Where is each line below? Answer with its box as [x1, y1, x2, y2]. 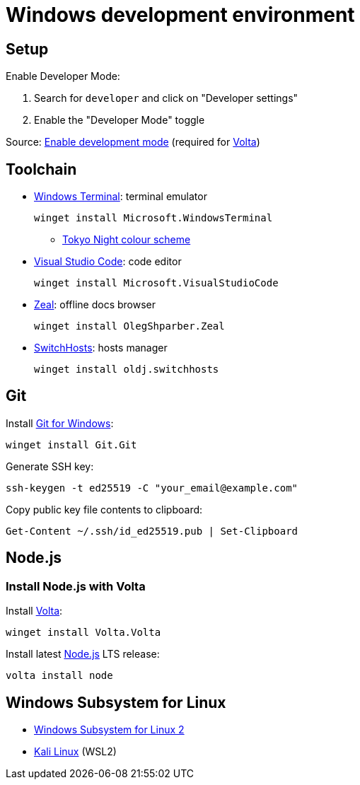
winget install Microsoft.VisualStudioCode [34, 277, 279, 289]
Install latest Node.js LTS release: [6, 648, 160, 661]
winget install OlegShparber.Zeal [34, 320, 225, 332]
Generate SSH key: [6, 460, 94, 472]
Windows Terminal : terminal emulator [34, 190, 207, 203]
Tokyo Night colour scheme [62, 233, 191, 246]
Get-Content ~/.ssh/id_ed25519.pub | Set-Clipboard [6, 525, 298, 537]
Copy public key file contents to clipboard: [6, 503, 203, 516]
